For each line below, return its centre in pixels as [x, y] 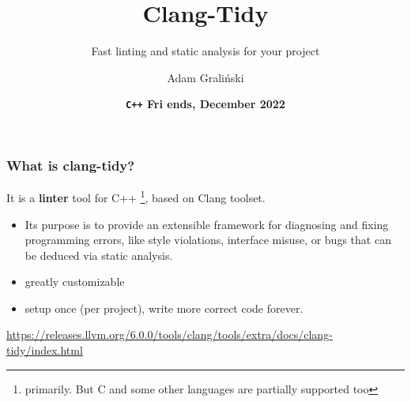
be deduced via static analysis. [99, 255]
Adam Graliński [205, 77]
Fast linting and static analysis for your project [205, 51]
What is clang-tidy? [71, 165]
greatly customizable [75, 282]
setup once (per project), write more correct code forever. [164, 308]
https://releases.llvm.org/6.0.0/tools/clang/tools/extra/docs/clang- [170, 334]
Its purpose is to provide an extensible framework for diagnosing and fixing [207, 224]
